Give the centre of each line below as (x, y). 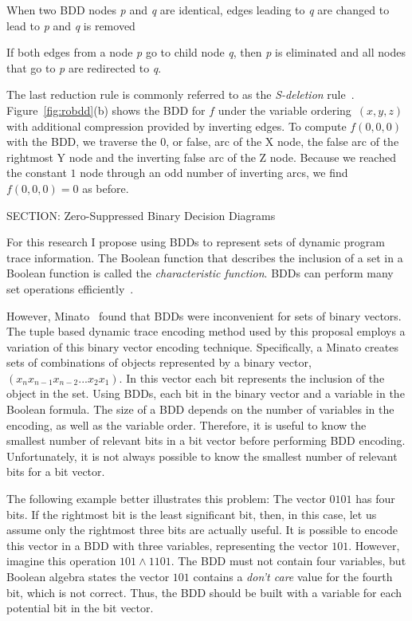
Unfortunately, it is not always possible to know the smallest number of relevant (202, 456)
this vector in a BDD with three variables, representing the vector (167, 545)
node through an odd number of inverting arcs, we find (214, 173)
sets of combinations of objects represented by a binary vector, (159, 362)
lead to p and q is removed (71, 25)
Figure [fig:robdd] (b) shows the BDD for (106, 110)
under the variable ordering (284, 110)
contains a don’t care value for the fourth (293, 576)
